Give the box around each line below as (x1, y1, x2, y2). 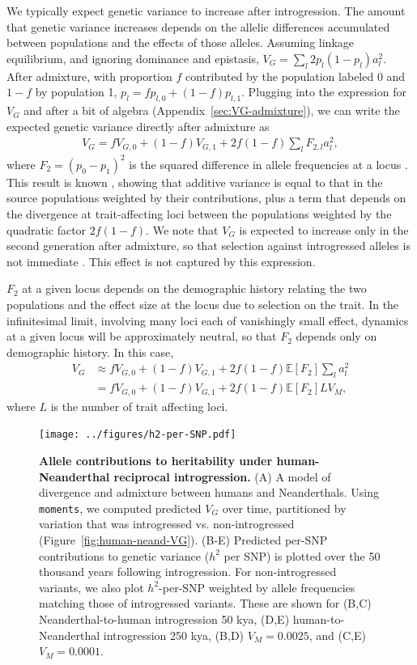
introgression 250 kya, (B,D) (103, 626, 245, 643)
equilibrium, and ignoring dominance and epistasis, (6, 49, 259, 66)
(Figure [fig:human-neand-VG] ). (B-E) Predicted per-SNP (39, 531, 328, 548)
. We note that (146, 221, 219, 238)
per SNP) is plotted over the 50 (223, 547, 381, 564)
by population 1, (35, 83, 117, 100)
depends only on (296, 328, 377, 345)
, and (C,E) (308, 626, 366, 643)
